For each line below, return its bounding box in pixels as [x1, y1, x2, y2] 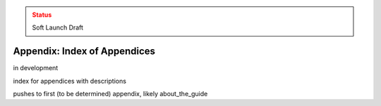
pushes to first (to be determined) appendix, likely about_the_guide [13, 90, 208, 98]
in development [13, 64, 59, 72]
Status [32, 11, 52, 19]
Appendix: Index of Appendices [13, 46, 155, 58]
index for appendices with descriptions [13, 77, 127, 85]
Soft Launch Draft [32, 23, 84, 32]
